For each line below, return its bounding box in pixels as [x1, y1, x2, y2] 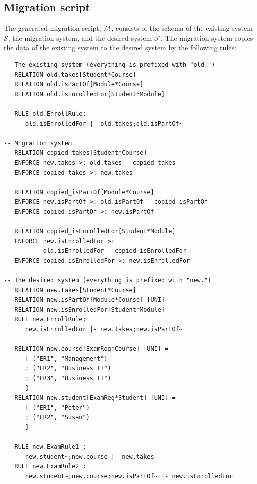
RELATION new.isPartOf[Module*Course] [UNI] [14, 296, 165, 304]
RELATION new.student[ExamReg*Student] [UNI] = [14, 394, 176, 402]
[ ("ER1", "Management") [25, 355, 108, 362]
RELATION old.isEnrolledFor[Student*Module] [14, 90, 165, 98]
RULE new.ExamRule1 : [14, 443, 86, 451]
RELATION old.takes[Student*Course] [14, 71, 136, 78]
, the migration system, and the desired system [8, 32, 152, 43]
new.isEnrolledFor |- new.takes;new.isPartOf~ [25, 326, 183, 333]
